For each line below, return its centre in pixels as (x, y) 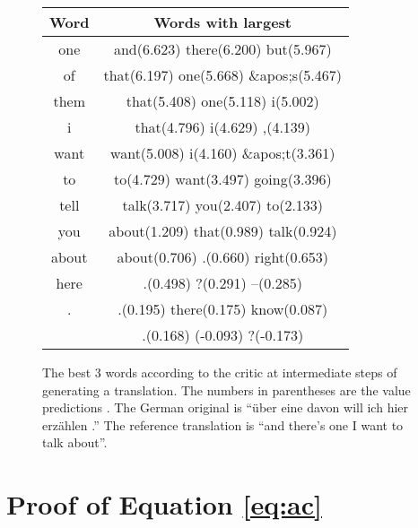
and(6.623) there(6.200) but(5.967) (222, 49)
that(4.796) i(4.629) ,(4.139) (223, 127)
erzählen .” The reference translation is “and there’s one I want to (223, 424)
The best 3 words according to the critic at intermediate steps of (220, 372)
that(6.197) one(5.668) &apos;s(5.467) (223, 75)
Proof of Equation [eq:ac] (164, 504)
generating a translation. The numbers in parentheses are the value (226, 390)
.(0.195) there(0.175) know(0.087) (223, 309)
